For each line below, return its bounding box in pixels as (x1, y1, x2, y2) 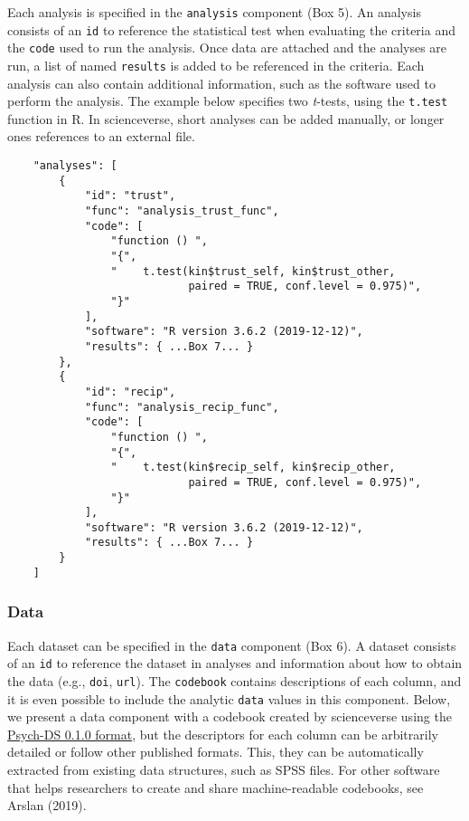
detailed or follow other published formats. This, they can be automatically (7, 742, 424, 761)
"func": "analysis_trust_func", (84, 205, 279, 218)
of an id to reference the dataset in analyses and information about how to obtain (7, 654, 463, 673)
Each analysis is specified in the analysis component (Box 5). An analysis (7, 3, 421, 21)
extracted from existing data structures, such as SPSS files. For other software (7, 760, 440, 779)
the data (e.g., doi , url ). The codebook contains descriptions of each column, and (7, 671, 462, 690)
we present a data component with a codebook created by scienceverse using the (7, 707, 452, 726)
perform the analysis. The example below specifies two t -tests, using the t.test (7, 91, 448, 110)
